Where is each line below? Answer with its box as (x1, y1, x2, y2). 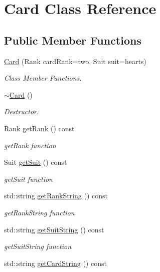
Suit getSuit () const (4, 157, 67, 167)
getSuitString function (4, 241, 71, 251)
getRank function (4, 140, 56, 150)
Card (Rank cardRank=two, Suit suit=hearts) (4, 56, 146, 66)
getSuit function (4, 173, 53, 184)
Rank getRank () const (4, 123, 75, 133)
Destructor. (4, 106, 39, 117)
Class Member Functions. (4, 73, 82, 83)
